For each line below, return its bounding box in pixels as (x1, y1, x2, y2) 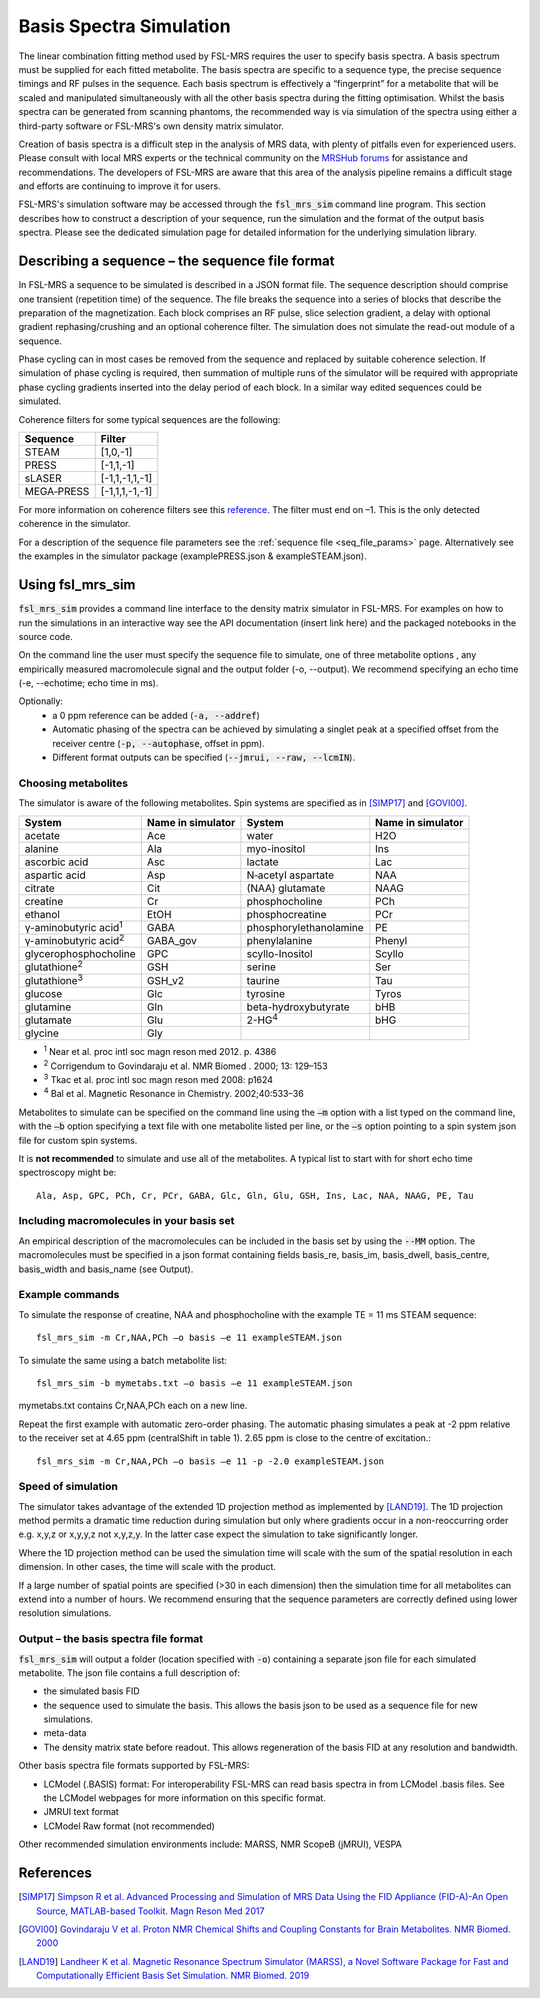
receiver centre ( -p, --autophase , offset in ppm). (52, 737, 265, 749)
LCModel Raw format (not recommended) (43, 1820, 215, 1832)
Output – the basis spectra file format (18, 1632, 204, 1646)
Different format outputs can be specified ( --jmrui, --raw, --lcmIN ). (52, 751, 355, 764)
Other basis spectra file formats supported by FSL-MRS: (18, 1760, 250, 1772)
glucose (24, 986, 63, 1000)
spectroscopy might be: (18, 1166, 117, 1179)
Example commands (18, 1288, 120, 1302)
